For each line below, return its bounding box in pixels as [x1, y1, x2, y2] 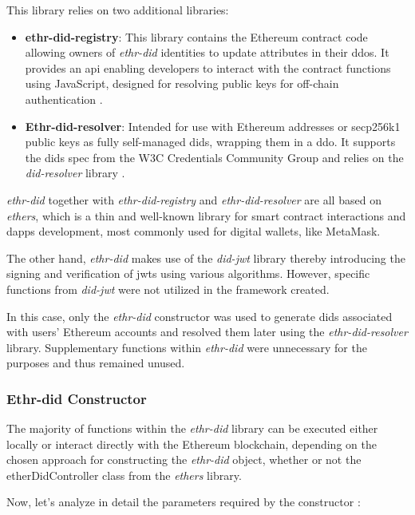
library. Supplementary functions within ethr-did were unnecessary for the [6, 339, 367, 355]
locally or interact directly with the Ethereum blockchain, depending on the [6, 435, 377, 452]
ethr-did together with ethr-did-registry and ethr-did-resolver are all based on [6, 191, 381, 208]
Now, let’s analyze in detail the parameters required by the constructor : [6, 493, 361, 510]
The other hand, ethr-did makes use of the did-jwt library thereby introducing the [6, 249, 405, 266]
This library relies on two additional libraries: [6, 2, 229, 18]
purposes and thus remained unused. [6, 355, 185, 371]
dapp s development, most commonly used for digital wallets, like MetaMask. [6, 223, 381, 240]
